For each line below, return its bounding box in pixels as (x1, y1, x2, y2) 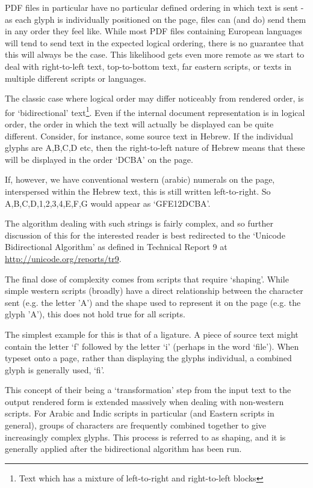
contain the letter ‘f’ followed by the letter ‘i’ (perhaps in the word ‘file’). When (5, 340, 299, 352)
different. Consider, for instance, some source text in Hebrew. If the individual (5, 129, 293, 142)
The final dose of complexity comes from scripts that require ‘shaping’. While (5, 272, 289, 285)
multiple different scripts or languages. (5, 72, 146, 84)
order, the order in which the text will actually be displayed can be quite (5, 118, 274, 130)
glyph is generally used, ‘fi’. (5, 363, 105, 376)
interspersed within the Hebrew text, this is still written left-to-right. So (5, 185, 271, 197)
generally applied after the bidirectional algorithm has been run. (5, 442, 242, 455)
